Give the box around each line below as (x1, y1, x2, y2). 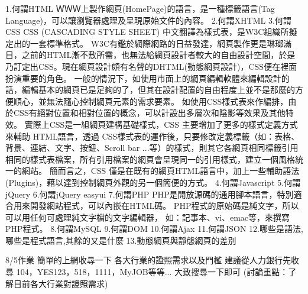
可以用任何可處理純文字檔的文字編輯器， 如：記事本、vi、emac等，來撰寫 (5, 211, 290, 223)
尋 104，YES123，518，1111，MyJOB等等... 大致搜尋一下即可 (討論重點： (5, 266, 288, 278)
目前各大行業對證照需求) (13, 277, 108, 289)
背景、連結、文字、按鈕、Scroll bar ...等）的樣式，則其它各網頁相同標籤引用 (5, 141, 299, 154)
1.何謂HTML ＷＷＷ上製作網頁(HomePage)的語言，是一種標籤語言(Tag (5, 2, 275, 14)
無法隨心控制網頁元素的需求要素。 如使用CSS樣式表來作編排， (46, 95, 288, 107)
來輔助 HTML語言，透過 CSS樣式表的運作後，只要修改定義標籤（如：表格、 (5, 130, 300, 142)
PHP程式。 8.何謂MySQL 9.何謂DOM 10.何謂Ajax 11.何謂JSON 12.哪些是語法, (5, 222, 303, 235)
